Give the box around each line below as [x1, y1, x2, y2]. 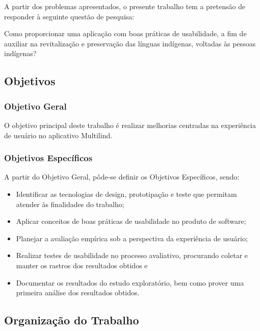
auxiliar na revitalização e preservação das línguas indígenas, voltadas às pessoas [4, 38, 256, 48]
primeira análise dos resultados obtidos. [16, 287, 140, 298]
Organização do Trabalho [4, 312, 139, 328]
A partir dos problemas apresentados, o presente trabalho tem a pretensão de [4, 1, 246, 11]
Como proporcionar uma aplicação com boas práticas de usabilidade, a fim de [4, 28, 247, 39]
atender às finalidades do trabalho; [16, 198, 124, 209]
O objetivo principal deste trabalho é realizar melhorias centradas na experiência [4, 119, 256, 130]
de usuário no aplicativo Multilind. [4, 130, 113, 140]
